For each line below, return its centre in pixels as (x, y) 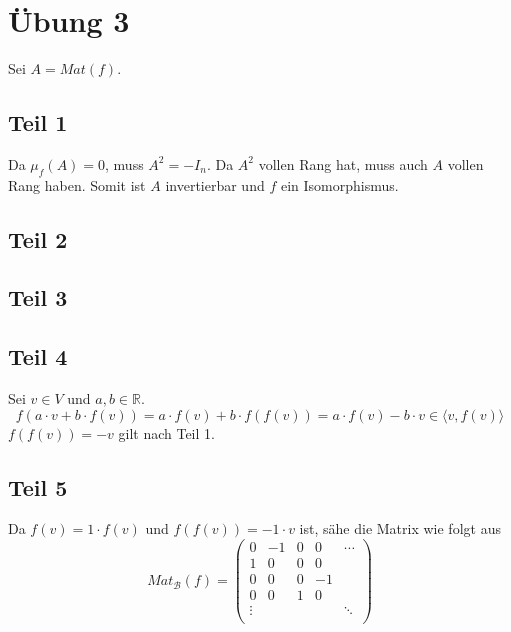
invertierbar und (215, 184)
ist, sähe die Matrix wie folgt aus (400, 528)
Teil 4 (38, 356)
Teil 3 (38, 297)
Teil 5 (38, 486)
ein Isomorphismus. (339, 184)
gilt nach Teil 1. (166, 432)
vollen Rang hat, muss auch (343, 163)
